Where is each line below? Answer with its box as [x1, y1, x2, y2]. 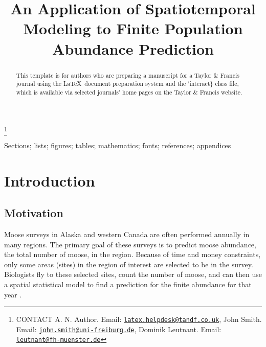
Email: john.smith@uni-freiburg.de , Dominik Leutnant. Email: [16, 323, 221, 334]
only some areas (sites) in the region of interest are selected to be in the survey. [4, 259, 253, 269]
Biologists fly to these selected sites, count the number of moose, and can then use [4, 269, 262, 280]
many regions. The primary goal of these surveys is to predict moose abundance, [4, 239, 256, 249]
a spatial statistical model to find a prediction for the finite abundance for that [4, 279, 252, 289]
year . [4, 289, 22, 299]
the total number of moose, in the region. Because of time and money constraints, [4, 249, 261, 260]
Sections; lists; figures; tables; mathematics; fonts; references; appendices [4, 140, 231, 150]
